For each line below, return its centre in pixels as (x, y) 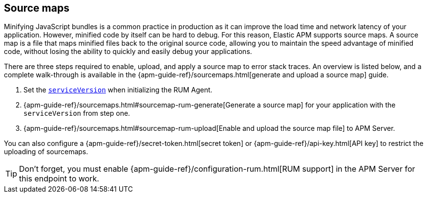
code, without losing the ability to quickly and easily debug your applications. (128, 52)
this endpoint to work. (59, 179)
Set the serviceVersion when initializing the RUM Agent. (118, 90)
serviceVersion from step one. (77, 113)
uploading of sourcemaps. (46, 152)
